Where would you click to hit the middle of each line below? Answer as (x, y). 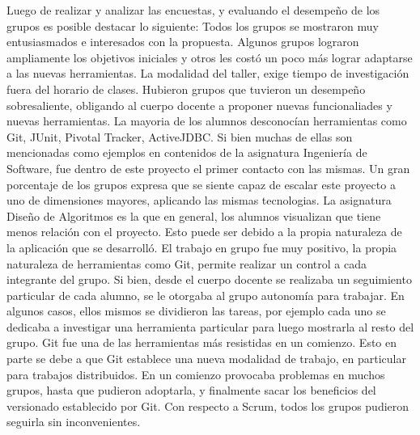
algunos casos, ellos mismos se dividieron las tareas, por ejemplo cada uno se (196, 311)
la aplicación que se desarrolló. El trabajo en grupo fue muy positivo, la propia (202, 247)
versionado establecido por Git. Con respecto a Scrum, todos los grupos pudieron (208, 405)
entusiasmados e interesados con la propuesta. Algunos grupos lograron (183, 42)
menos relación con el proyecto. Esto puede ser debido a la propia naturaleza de (204, 232)
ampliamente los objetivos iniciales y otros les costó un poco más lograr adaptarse (210, 57)
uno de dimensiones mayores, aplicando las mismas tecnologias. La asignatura (199, 200)
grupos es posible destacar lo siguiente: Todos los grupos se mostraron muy (193, 25)
